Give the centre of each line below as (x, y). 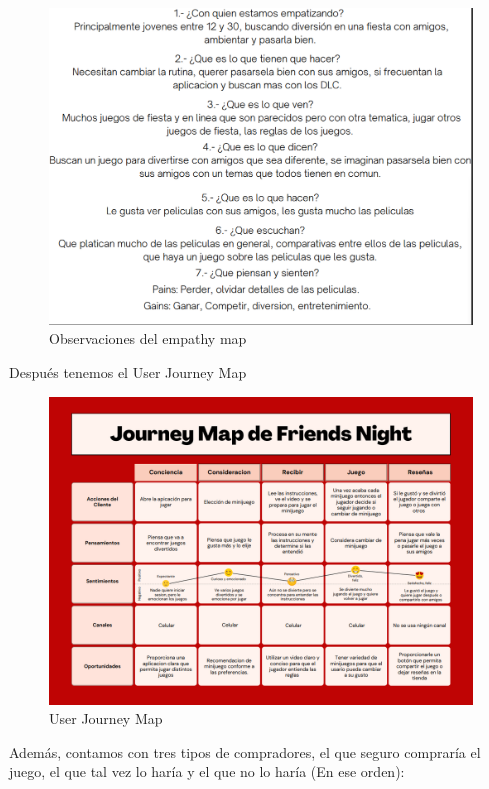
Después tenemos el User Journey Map (128, 371)
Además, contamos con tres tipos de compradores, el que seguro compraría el (245, 751)
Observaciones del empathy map (148, 338)
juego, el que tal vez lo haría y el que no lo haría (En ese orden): (207, 771)
